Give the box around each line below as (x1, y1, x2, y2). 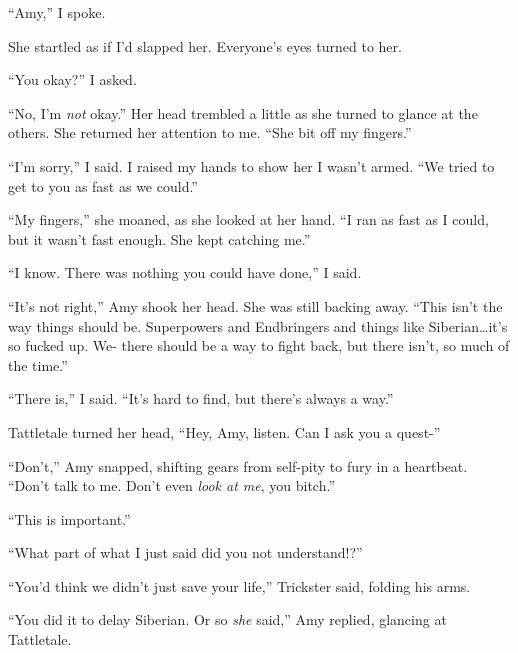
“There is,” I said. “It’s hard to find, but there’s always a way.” (8, 388, 394, 409)
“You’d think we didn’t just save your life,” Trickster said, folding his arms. (8, 575, 471, 596)
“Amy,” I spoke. (8, 2, 106, 22)
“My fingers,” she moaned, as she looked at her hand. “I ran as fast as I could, (8, 209, 489, 230)
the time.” (8, 354, 68, 375)
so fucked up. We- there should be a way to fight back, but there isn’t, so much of (8, 335, 510, 356)
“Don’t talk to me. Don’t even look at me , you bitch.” (8, 475, 336, 496)
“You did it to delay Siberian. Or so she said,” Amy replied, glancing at (8, 609, 447, 630)
